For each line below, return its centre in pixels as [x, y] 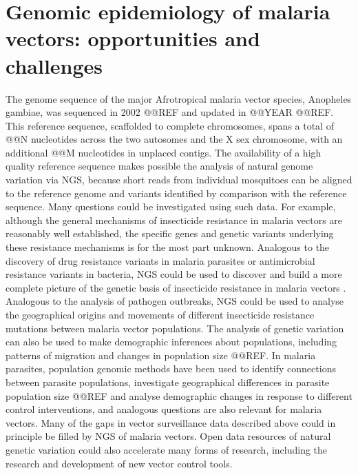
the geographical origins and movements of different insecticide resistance [160, 314]
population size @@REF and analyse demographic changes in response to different [179, 395]
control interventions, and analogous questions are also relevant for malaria [164, 409]
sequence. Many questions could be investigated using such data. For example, [171, 206]
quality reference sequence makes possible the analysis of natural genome [159, 166]
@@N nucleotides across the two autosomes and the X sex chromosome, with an [174, 139]
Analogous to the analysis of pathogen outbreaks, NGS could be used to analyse [175, 301]
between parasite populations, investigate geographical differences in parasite [168, 382]
